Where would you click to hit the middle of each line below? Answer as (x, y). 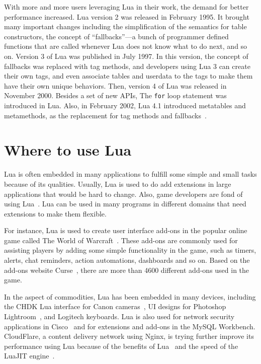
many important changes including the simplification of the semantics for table (125, 26)
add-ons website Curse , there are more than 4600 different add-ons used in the (127, 270)
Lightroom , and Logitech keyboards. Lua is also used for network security (119, 316)
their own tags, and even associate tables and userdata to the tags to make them (128, 76)
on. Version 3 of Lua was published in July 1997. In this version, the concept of (126, 56)
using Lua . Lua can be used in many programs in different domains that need (125, 204)
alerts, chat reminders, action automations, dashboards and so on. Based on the (127, 260)
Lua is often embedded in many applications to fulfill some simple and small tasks (130, 174)
